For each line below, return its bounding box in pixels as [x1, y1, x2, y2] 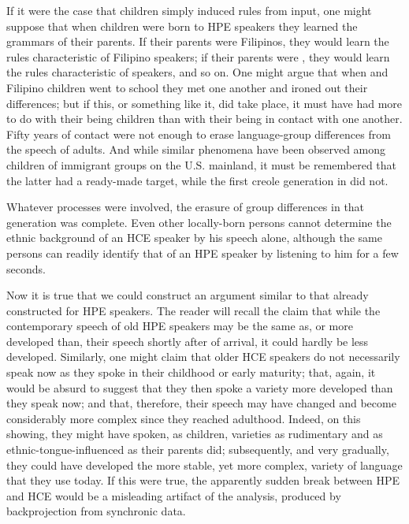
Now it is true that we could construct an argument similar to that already [6, 287, 369, 303]
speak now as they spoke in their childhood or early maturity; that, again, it [6, 364, 376, 381]
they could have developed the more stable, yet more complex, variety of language [6, 456, 403, 473]
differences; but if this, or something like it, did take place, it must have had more [6, 95, 403, 111]
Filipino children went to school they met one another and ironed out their [6, 79, 368, 95]
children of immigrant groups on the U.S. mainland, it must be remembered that [6, 156, 397, 173]
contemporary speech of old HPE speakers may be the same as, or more [6, 318, 353, 334]
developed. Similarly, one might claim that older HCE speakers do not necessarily [6, 348, 400, 365]
